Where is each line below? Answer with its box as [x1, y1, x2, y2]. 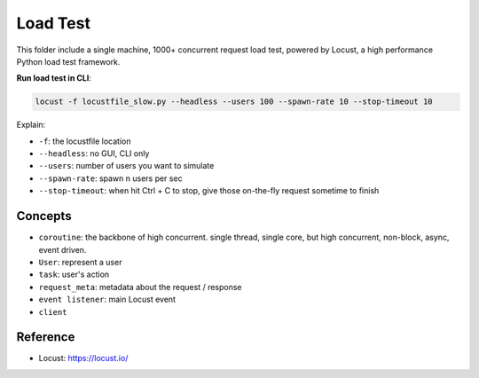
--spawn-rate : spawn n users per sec [38, 173, 183, 184]
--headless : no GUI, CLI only [38, 148, 150, 159]
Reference [16, 329, 75, 345]
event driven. [38, 244, 87, 255]
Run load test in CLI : [16, 73, 92, 83]
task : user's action [38, 269, 110, 280]
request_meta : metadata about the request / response [38, 281, 243, 292]
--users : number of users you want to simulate [38, 161, 215, 171]
